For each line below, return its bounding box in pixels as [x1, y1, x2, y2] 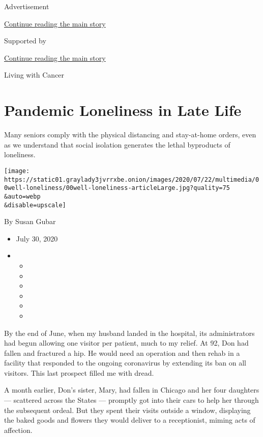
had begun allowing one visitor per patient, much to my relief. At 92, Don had [4, 337, 249, 348]
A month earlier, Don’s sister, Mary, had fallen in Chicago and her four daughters [4, 384, 259, 395]
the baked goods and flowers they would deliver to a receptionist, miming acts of [4, 415, 255, 425]
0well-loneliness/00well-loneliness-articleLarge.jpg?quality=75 [4, 184, 230, 192]
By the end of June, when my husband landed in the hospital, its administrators [4, 327, 255, 338]
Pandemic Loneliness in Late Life [4, 100, 242, 120]
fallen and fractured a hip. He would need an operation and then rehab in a [4, 347, 240, 358]
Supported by [4, 35, 46, 46]
